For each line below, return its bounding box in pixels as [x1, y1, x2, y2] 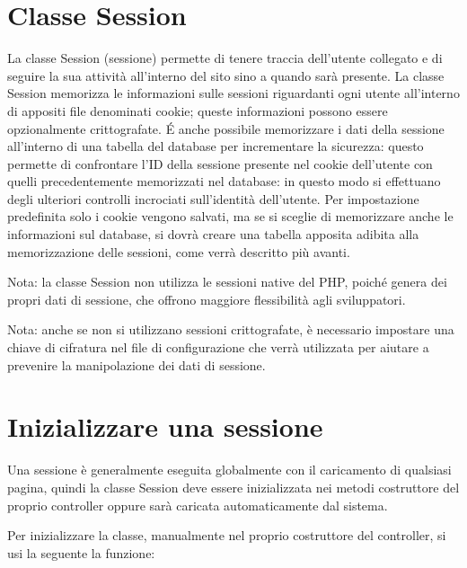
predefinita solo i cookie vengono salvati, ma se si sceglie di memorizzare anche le [7, 207, 454, 226]
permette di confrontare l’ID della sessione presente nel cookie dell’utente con [7, 154, 433, 173]
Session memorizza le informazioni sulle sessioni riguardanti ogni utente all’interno [7, 84, 460, 102]
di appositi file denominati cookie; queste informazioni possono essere [7, 101, 388, 120]
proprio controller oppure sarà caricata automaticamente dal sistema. [7, 495, 388, 514]
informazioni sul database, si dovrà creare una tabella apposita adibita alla [7, 225, 419, 244]
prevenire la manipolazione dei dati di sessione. [7, 355, 266, 374]
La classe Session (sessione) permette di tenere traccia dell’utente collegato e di [7, 49, 443, 67]
